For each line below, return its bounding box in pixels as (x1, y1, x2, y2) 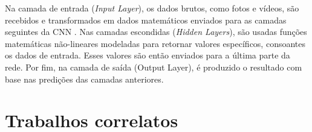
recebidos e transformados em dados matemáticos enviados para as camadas (5, 13, 287, 26)
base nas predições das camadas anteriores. (5, 72, 164, 85)
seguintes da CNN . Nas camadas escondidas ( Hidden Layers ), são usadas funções (5, 25, 307, 38)
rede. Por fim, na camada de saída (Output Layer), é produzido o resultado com (5, 60, 302, 73)
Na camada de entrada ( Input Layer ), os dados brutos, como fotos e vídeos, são (5, 2, 299, 14)
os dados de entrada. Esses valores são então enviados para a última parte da (5, 49, 290, 61)
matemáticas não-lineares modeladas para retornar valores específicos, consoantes (5, 37, 306, 49)
